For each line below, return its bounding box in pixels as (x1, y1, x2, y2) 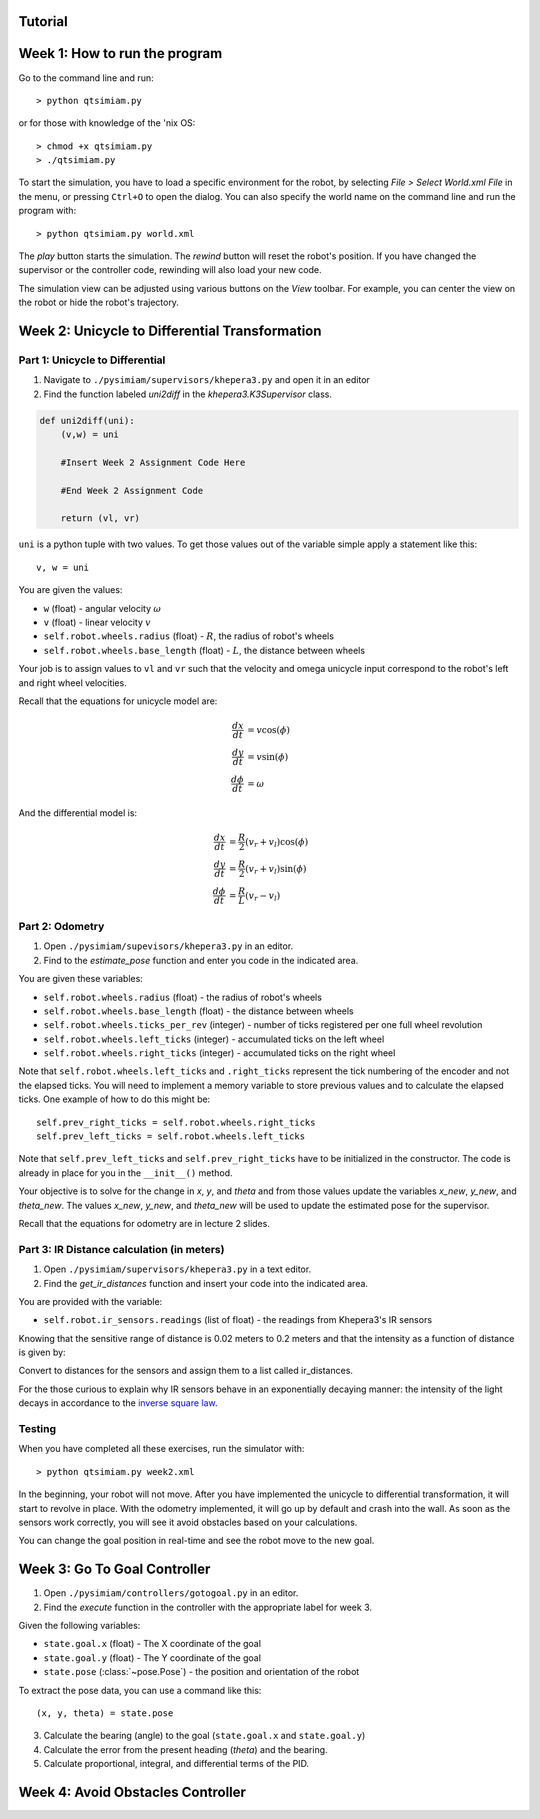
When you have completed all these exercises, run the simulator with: (18, 1443, 305, 1455)
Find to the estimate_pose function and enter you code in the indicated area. (43, 954, 359, 966)
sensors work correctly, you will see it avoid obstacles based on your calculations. (18, 1516, 358, 1528)
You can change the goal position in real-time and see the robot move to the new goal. (18, 1535, 375, 1547)
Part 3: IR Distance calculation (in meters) (18, 1242, 225, 1256)
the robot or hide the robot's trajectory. (18, 296, 180, 309)
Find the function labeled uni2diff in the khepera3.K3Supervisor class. (43, 388, 333, 400)
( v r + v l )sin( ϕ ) (245, 863, 307, 877)
